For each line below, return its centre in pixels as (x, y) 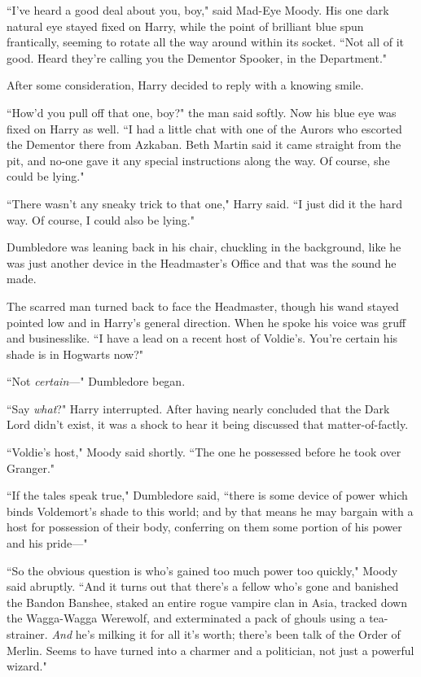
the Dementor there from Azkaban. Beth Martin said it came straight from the (204, 144)
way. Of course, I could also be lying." (101, 219)
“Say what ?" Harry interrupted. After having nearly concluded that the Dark (198, 408)
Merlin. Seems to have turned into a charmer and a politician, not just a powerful (210, 650)
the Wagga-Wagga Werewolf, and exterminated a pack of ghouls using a (186, 618)
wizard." (27, 666)
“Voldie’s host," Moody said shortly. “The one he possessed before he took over (204, 452)
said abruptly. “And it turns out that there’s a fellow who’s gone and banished (203, 586)
